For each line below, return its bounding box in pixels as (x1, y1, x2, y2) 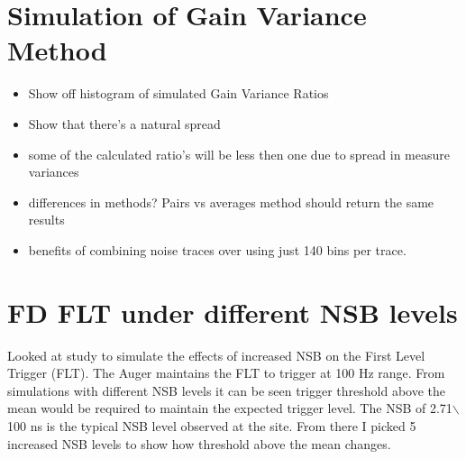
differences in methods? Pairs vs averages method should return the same (28, 192, 434, 211)
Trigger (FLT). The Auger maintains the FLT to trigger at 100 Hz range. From (7, 363, 445, 382)
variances (28, 162, 79, 181)
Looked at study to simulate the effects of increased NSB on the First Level (7, 345, 425, 364)
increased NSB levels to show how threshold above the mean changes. (7, 434, 391, 453)
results (28, 210, 65, 229)
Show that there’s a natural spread (28, 114, 221, 133)
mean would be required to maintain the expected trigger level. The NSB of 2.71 (7, 399, 452, 418)
